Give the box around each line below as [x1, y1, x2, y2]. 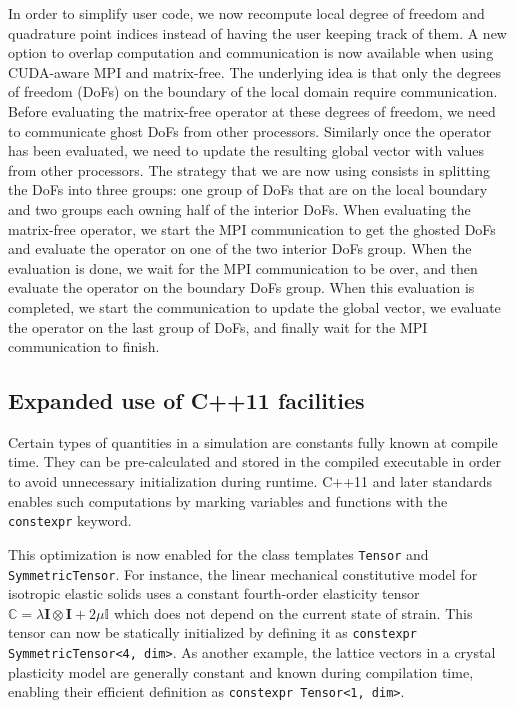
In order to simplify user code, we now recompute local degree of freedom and [8, 3, 485, 23]
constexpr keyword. [8, 510, 132, 531]
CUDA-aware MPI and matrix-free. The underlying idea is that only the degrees [8, 61, 502, 82]
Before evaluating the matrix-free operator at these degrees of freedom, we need [8, 100, 496, 121]
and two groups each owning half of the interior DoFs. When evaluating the [8, 198, 471, 219]
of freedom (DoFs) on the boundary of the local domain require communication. [8, 81, 498, 102]
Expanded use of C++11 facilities [8, 385, 365, 416]
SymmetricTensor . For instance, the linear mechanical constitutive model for [8, 563, 478, 584]
